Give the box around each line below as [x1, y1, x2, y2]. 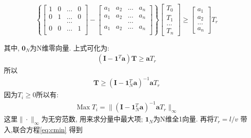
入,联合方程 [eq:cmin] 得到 [4, 124, 83, 135]
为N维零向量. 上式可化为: [30, 42, 110, 52]
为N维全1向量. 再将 [153, 114, 214, 124]
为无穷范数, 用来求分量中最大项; [41, 114, 143, 124]
